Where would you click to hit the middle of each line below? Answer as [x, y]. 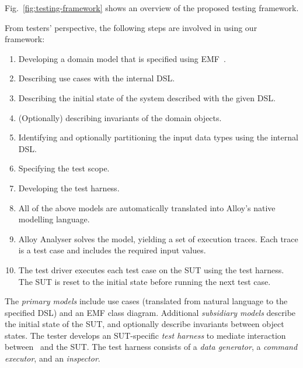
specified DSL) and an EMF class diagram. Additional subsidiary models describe [150, 312]
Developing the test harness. [69, 188]
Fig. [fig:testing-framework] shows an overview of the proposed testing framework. [152, 8]
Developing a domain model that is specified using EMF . [122, 58]
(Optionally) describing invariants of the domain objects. [120, 117]
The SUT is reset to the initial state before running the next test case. [144, 281]
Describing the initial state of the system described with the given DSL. [147, 97]
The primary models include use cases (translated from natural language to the [146, 301]
